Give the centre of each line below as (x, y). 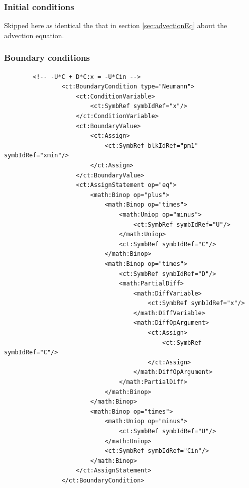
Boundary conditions (47, 58)
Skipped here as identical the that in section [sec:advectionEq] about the (116, 25)
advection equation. (34, 35)
